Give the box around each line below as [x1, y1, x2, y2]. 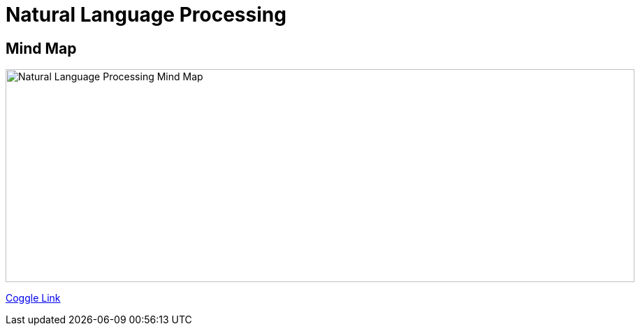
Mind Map [6, 39, 77, 57]
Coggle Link [6, 292, 61, 304]
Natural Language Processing [6, 3, 286, 27]
